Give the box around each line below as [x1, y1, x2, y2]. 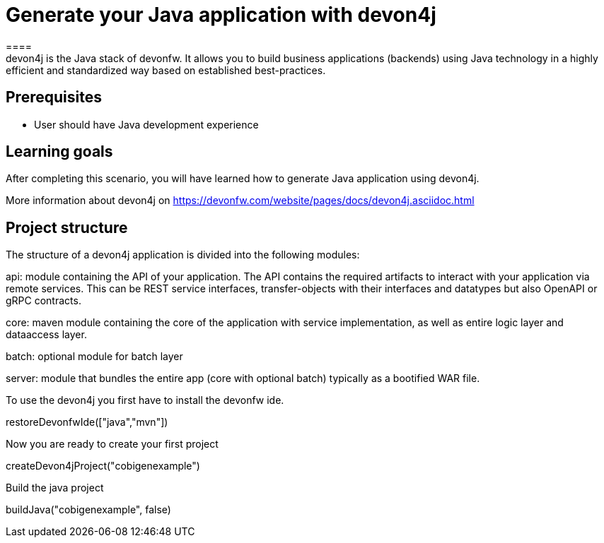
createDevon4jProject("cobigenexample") [6, 460, 200, 472]
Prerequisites [6, 88, 102, 107]
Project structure [6, 218, 128, 237]
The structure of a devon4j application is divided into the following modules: [6, 249, 360, 261]
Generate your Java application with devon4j [6, 3, 436, 27]
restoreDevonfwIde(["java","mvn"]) [6, 416, 168, 429]
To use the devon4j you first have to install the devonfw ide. [6, 394, 284, 407]
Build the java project [6, 482, 104, 494]
